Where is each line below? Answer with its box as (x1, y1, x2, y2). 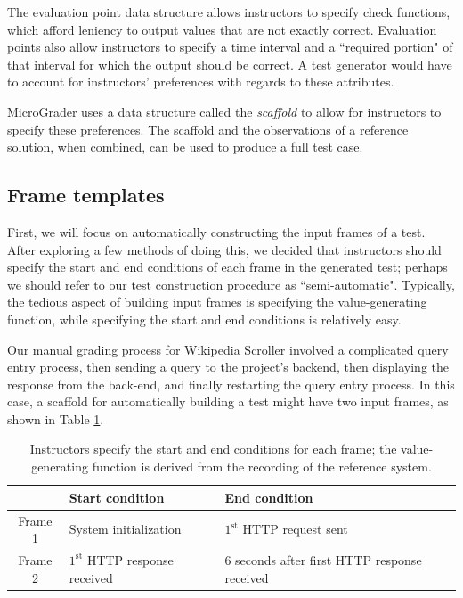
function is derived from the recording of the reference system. (92, 457, 432, 476)
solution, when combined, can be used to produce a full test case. (7, 137, 363, 156)
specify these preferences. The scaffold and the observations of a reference (7, 119, 409, 138)
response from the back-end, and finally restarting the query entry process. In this (7, 374, 455, 393)
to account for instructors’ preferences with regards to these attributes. (7, 72, 394, 91)
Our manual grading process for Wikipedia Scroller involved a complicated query (7, 340, 449, 358)
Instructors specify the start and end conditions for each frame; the (29, 439, 397, 458)
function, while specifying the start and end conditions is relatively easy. (7, 309, 402, 328)
